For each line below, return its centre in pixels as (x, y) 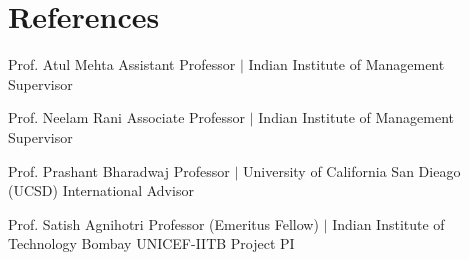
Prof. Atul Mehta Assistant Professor (122, 64)
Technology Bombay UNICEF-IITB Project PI (151, 243)
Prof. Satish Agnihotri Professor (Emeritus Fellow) (163, 223)
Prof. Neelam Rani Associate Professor (127, 117)
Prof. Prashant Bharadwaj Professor (119, 170)
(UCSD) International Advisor (101, 190)
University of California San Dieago (352, 170)
